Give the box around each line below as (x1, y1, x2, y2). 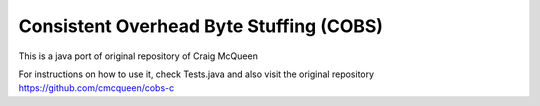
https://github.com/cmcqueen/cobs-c (18, 82, 175, 94)
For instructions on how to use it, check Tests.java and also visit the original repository (18, 68, 375, 80)
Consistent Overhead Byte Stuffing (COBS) (18, 15, 384, 37)
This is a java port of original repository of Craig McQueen (18, 50, 259, 62)
